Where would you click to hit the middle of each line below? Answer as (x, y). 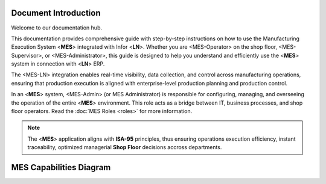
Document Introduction (56, 13)
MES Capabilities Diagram (61, 167)
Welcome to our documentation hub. (57, 28)
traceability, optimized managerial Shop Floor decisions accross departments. (125, 147)
